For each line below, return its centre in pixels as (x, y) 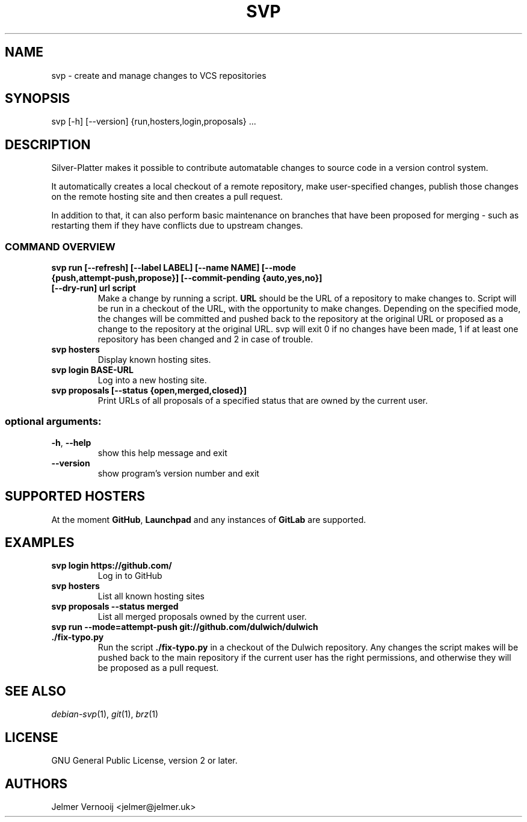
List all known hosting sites (151, 596)
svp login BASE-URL (92, 370)
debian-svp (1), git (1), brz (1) (105, 714)
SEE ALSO (35, 691)
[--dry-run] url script (94, 288)
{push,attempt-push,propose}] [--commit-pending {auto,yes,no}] (187, 278)
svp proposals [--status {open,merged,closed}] (149, 391)
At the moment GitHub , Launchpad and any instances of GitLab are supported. (209, 519)
